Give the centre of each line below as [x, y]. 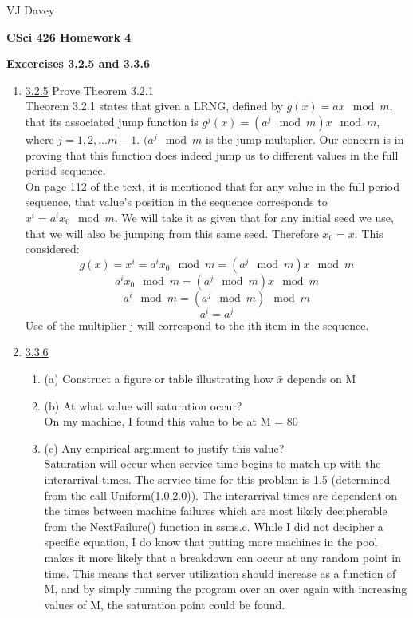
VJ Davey [31, 10]
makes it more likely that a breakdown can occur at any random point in [223, 557]
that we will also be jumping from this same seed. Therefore [172, 233]
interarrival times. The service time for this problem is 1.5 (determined [217, 479]
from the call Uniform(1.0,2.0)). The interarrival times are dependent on [221, 495]
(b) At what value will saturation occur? [143, 405]
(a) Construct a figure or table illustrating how [159, 378]
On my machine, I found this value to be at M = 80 [171, 421]
